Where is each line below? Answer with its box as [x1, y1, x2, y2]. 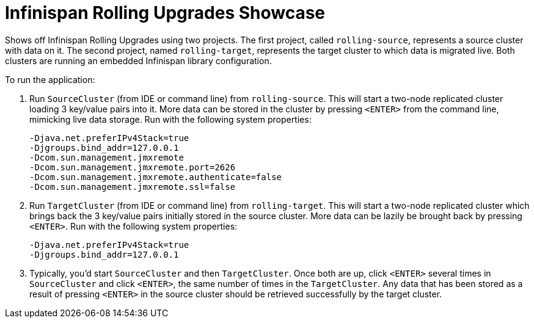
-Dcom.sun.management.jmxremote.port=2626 [29, 162, 236, 172]
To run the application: [5, 74, 95, 85]
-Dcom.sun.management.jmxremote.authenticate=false [29, 172, 282, 182]
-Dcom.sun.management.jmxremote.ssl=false [29, 181, 236, 192]
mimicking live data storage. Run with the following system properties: [29, 114, 312, 125]
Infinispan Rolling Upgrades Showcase [5, 2, 326, 23]
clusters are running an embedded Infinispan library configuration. [5, 55, 272, 66]
